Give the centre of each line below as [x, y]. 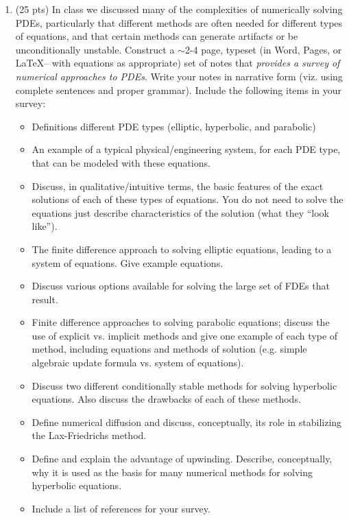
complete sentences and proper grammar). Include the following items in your [179, 90]
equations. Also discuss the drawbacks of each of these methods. [166, 399]
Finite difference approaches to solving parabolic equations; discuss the [181, 322]
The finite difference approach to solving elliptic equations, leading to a [182, 249]
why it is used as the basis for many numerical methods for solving [172, 472]
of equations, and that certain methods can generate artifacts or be [157, 36]
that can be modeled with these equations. [121, 162]
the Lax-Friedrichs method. [89, 435]
